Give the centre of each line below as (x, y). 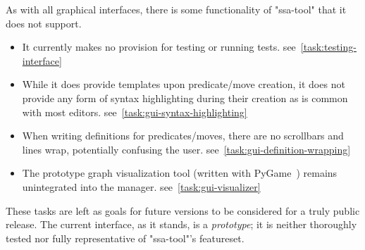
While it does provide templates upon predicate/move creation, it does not (184, 84)
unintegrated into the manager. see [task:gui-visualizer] (141, 186)
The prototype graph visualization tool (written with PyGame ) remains (180, 173)
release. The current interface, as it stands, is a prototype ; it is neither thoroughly (181, 224)
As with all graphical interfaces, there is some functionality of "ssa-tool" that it (176, 9)
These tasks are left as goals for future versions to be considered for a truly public (183, 210)
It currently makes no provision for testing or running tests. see (159, 47)
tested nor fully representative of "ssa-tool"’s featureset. (125, 238)
